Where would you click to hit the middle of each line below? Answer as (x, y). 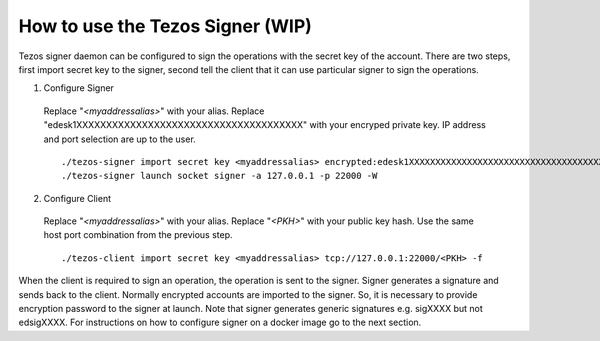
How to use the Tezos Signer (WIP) (165, 26)
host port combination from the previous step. (138, 235)
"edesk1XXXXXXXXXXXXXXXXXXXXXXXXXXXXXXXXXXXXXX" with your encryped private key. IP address (265, 125)
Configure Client (77, 198)
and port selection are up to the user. (120, 139)
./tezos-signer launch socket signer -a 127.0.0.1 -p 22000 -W (219, 176)
